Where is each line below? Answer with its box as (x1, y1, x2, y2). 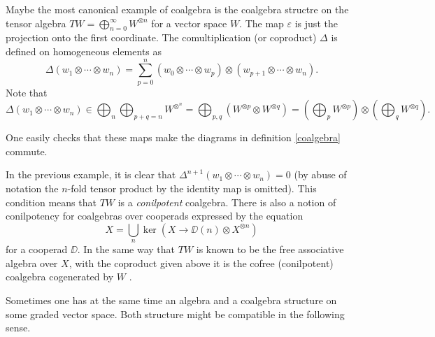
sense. (6, 320, 31, 335)
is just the (294, 15, 338, 30)
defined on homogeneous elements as (6, 43, 162, 58)
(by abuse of (294, 167, 347, 182)
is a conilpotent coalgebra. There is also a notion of (117, 194, 336, 209)
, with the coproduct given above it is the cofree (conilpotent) (69, 255, 334, 270)
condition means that (6, 194, 97, 209)
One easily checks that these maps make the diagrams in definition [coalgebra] (6, 130, 341, 145)
